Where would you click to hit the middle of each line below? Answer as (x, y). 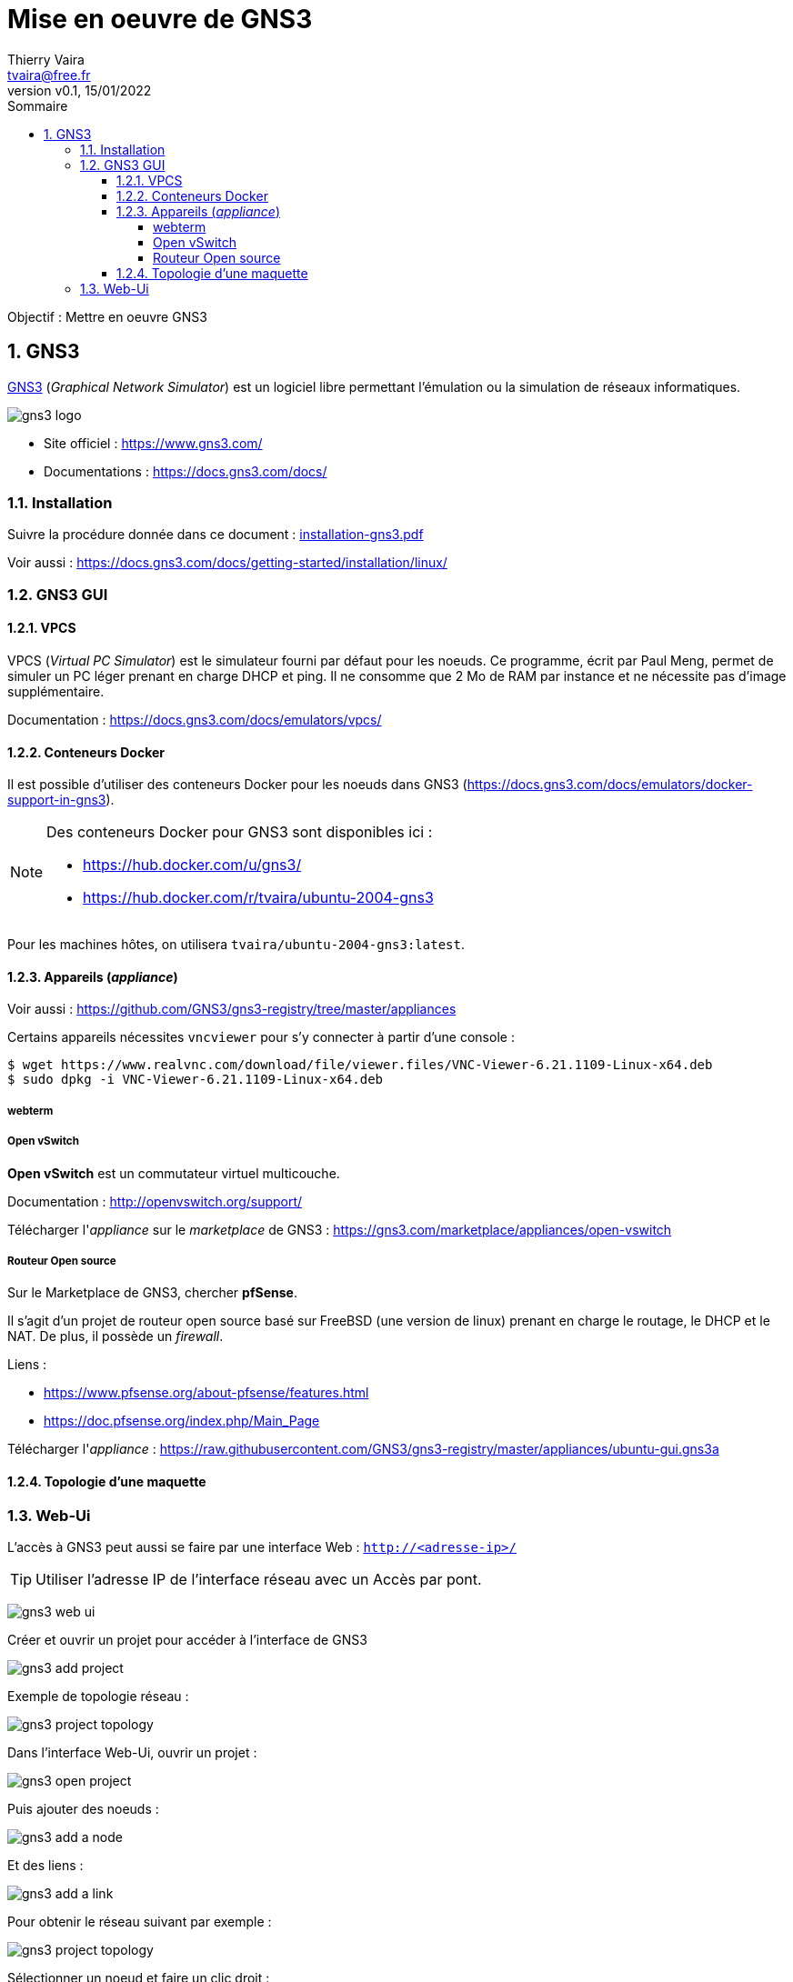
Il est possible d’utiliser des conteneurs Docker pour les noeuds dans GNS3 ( (237, 785)
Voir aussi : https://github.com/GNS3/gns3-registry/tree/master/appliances (232, 1009)
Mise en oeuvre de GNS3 (160, 19)
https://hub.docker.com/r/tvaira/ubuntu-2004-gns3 (258, 898)
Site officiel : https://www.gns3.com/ (153, 443)
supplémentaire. (56, 691)
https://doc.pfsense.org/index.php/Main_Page (182, 1421)
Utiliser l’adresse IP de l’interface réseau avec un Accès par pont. (259, 1579)
